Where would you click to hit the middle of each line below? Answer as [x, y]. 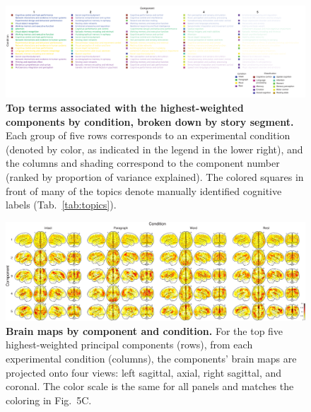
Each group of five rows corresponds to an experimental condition [148, 135]
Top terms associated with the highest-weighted [125, 108]
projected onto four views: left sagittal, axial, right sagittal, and [144, 372]
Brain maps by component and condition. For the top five [145, 330]
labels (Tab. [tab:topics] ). [61, 205]
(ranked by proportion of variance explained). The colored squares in [155, 176]
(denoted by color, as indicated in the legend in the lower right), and [154, 149]
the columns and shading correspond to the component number [143, 163]
